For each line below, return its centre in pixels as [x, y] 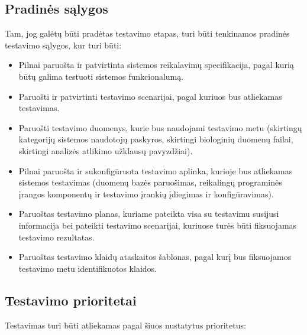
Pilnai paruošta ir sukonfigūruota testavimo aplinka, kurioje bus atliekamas [156, 170]
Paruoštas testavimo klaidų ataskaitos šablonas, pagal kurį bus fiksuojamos [155, 257]
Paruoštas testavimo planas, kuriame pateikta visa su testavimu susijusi [149, 214]
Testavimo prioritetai [71, 300]
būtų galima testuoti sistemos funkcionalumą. [101, 76]
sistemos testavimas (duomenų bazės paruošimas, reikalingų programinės [150, 182]
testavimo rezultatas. [56, 237]
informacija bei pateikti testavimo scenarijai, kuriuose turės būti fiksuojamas [158, 225]
